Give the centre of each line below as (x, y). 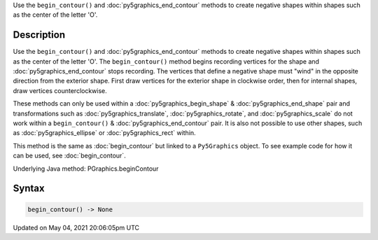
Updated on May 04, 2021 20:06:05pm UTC (76, 227)
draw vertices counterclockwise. (60, 90)
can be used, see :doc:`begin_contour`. (69, 156)
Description (39, 35)
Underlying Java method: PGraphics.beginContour (86, 169)
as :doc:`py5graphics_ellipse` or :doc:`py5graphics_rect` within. (104, 133)
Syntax (29, 189)
